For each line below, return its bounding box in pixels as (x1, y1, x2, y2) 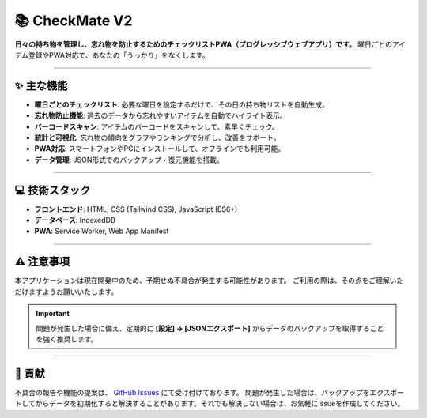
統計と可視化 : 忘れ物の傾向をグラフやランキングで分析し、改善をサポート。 (34, 133, 281, 142)
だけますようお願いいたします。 (14, 287, 119, 296)
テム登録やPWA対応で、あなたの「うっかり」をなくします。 (14, 50, 210, 59)
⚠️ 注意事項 (14, 255, 70, 269)
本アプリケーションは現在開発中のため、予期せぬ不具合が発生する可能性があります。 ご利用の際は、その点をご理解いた (14, 276, 404, 285)
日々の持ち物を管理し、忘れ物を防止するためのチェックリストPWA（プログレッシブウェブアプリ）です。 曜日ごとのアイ (14, 40, 406, 49)
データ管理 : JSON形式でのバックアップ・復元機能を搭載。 (34, 155, 225, 164)
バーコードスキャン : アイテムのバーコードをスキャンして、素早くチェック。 (34, 122, 280, 131)
